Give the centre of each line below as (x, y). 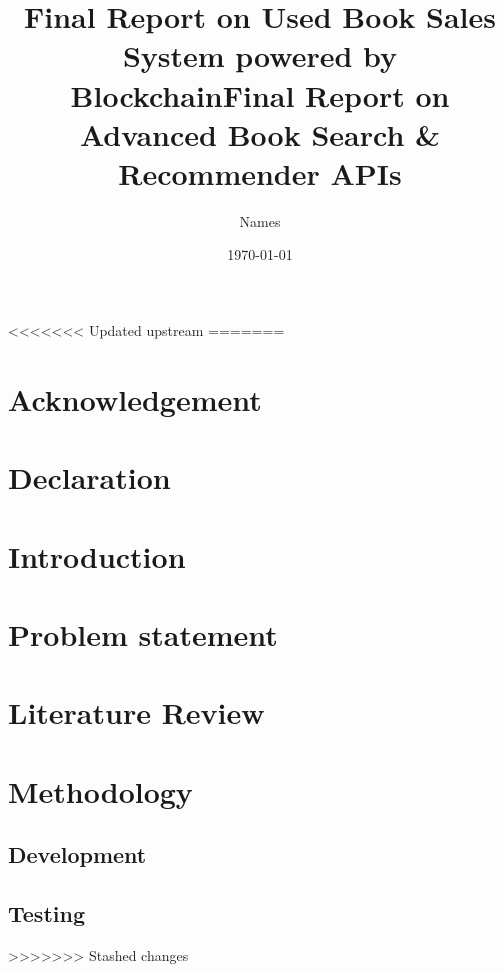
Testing (46, 913)
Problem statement (143, 633)
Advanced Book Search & (260, 133)
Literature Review (136, 712)
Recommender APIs (260, 172)
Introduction (97, 555)
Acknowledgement (135, 398)
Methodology (100, 790)
